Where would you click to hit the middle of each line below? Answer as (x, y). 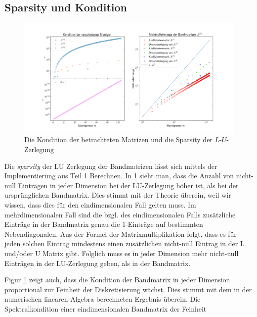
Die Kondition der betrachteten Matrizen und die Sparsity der (118, 139)
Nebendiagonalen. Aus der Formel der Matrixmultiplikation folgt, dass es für (121, 234)
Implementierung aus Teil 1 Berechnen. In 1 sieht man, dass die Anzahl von (119, 176)
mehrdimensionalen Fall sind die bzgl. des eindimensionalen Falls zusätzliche (120, 214)
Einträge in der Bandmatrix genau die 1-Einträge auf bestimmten (104, 224)
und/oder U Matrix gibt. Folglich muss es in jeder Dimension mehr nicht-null (122, 253)
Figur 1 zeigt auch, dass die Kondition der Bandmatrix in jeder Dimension (117, 280)
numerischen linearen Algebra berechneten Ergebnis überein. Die (103, 299)
